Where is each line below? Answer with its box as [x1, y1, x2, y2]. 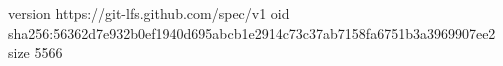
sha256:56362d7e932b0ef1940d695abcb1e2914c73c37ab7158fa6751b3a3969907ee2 [8, 22, 496, 43]
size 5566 [8, 42, 63, 63]
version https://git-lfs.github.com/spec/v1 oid [8, 3, 290, 23]
